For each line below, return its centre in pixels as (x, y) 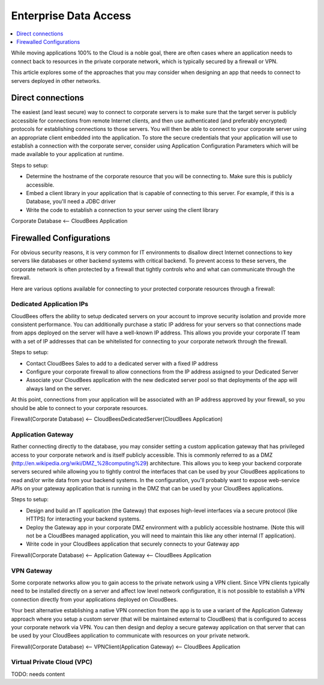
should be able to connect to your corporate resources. (79, 408)
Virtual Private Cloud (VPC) (52, 662)
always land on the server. (58, 388)
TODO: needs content (38, 674)
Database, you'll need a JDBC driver (71, 202)
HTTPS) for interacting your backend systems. (83, 519)
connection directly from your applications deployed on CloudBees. (94, 599)
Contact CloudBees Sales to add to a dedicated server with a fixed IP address (122, 363)
